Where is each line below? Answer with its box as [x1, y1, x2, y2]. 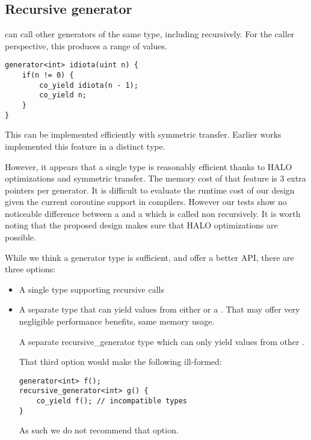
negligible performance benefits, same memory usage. [19, 315, 215, 328]
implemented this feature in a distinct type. [5, 139, 165, 152]
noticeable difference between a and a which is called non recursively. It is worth [5, 207, 301, 219]
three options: [5, 263, 56, 275]
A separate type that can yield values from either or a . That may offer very [19, 303, 300, 316]
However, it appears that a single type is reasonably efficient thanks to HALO [5, 160, 292, 173]
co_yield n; [39, 91, 87, 100]
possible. [5, 231, 36, 243]
